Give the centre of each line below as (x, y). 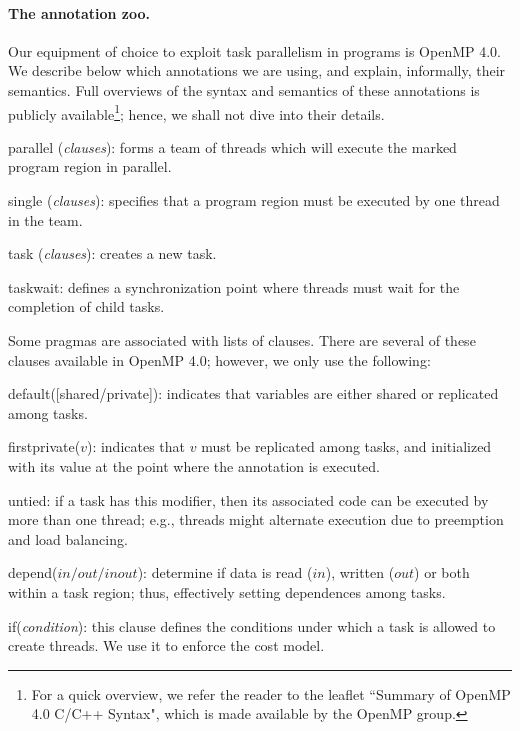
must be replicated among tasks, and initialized (346, 446)
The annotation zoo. (79, 12)
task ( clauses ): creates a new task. (112, 253)
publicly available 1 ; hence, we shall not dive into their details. (196, 112)
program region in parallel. (90, 166)
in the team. (45, 219)
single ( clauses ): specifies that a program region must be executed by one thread (254, 200)
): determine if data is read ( (225, 572)
